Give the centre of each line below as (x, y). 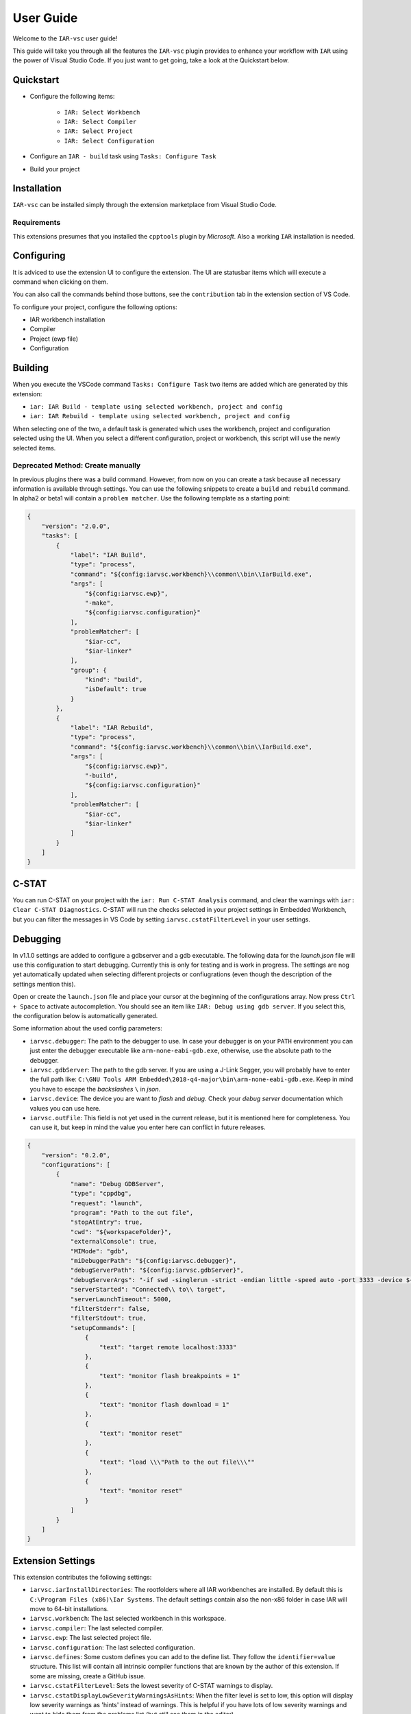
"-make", (99, 603)
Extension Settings (54, 1561)
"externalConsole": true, (114, 1242)
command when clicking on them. (61, 282)
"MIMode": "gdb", (99, 1251)
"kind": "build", (114, 680)
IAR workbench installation (67, 319)
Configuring (39, 256)
